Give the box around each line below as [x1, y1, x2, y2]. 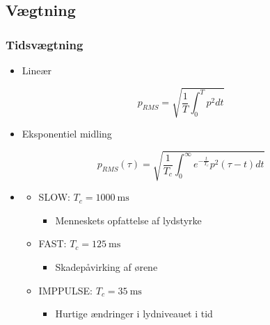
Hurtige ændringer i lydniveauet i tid [55, 306, 213, 321]
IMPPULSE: [38, 283, 93, 297]
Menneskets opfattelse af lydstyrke [55, 212, 202, 227]
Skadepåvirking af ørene [55, 260, 158, 274]
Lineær [22, 63, 52, 77]
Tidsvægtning [6, 35, 84, 53]
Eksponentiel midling [22, 126, 112, 141]
